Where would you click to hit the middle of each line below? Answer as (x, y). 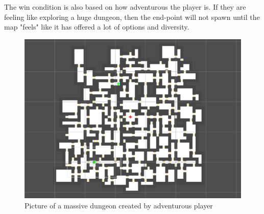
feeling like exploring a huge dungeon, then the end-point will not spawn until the (132, 17)
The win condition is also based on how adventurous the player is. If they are (125, 7)
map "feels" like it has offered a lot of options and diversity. (97, 27)
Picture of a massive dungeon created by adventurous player (119, 205)
